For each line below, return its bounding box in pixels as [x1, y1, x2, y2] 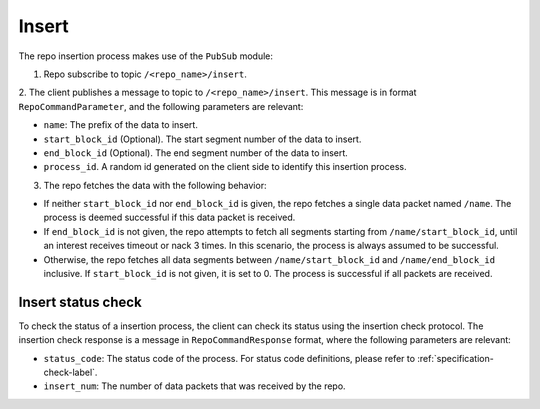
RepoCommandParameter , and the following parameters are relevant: [18, 100, 304, 112]
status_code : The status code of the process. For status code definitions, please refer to [43, 352, 415, 364]
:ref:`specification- [416, 352, 494, 364]
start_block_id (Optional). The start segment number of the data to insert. [43, 133, 362, 145]
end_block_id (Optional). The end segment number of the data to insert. [43, 146, 349, 159]
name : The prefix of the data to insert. [43, 119, 199, 131]
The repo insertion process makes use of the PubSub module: [18, 50, 274, 62]
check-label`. [43, 366, 98, 379]
